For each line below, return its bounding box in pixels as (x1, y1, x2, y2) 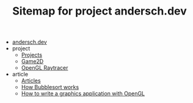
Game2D (21, 58, 44, 65)
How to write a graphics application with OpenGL (21, 90, 145, 98)
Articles (21, 77, 41, 84)
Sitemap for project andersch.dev (12, 4, 188, 18)
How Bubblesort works (21, 84, 79, 91)
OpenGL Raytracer (21, 64, 68, 71)
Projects (21, 51, 43, 59)
